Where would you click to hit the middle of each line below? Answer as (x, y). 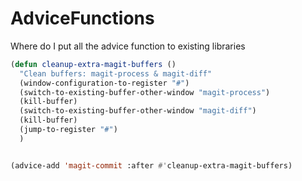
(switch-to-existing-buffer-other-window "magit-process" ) (145, 92)
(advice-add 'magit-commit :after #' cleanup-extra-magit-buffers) (151, 165)
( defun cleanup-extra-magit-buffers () (93, 64)
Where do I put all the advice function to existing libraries (128, 46)
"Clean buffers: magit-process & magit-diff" (116, 73)
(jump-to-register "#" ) (68, 130)
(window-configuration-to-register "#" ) (104, 83)
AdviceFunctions (82, 18)
